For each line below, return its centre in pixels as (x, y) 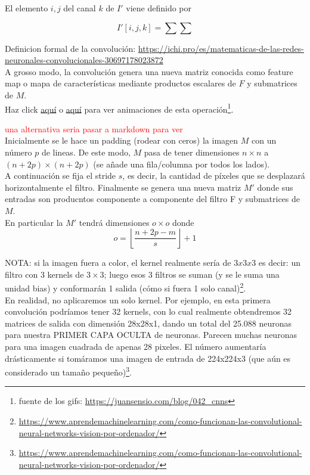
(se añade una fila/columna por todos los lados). (182, 164)
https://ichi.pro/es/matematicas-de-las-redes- (221, 48)
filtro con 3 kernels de (44, 274)
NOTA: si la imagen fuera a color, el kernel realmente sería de (118, 263)
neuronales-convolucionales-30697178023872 (84, 60)
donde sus (275, 187)
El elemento (27, 8)
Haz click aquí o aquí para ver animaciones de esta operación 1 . (119, 108)
